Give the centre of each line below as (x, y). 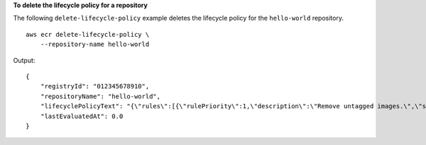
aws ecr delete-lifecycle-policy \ (88, 34)
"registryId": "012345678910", (95, 86)
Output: (24, 60)
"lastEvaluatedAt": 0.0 (82, 116)
